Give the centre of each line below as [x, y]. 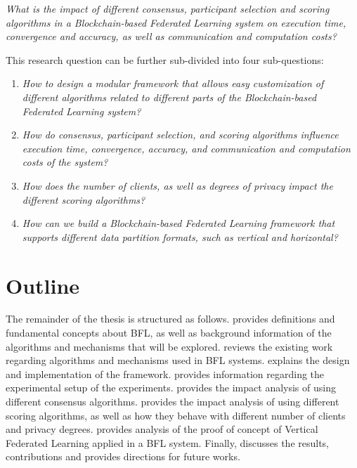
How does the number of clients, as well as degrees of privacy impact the [177, 185]
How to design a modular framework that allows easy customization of [173, 83]
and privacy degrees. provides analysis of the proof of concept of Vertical [162, 429]
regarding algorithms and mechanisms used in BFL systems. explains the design [178, 360]
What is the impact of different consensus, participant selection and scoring [168, 8]
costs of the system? [65, 162]
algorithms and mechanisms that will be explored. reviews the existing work [169, 346]
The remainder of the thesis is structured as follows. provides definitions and [170, 319]
